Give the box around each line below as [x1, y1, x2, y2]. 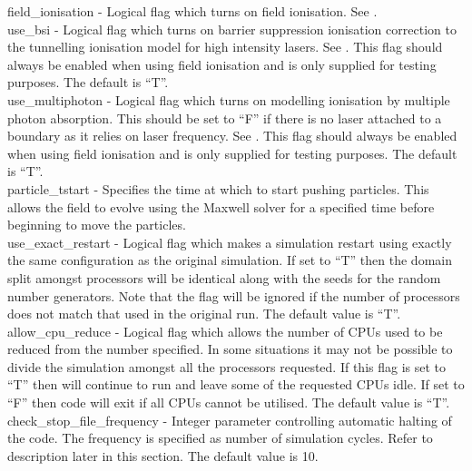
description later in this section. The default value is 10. [7, 446, 319, 465]
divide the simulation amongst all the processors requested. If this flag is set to [7, 357, 446, 376]
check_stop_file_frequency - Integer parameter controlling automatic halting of [7, 410, 452, 429]
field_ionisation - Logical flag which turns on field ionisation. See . [7, 2, 378, 20]
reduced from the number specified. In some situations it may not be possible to [7, 339, 453, 358]
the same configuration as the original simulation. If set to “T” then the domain [7, 250, 452, 270]
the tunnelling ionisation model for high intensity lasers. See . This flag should [7, 37, 443, 56]
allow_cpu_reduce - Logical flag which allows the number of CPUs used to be [7, 321, 443, 340]
